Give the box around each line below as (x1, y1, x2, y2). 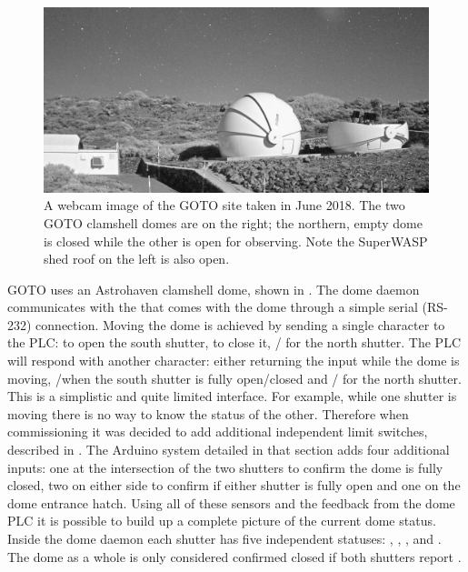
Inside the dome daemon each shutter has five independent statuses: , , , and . (7, 529, 442, 547)
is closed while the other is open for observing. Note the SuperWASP (44, 231, 428, 250)
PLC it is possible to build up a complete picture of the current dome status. (7, 511, 436, 530)
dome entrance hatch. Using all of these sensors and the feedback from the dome (7, 493, 455, 512)
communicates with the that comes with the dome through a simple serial (7, 297, 418, 316)
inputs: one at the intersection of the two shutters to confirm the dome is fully (7, 457, 443, 477)
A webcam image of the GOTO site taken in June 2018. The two (44, 196, 405, 215)
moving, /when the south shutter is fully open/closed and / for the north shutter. (7, 368, 462, 387)
